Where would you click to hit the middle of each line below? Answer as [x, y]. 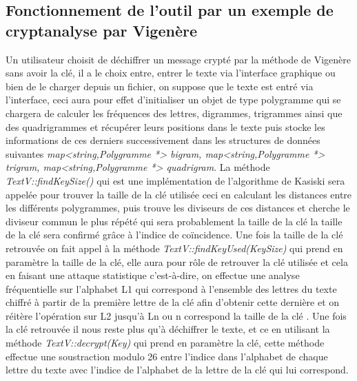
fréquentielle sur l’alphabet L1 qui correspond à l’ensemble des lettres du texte [171, 288]
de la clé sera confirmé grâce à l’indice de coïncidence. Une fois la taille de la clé [174, 235]
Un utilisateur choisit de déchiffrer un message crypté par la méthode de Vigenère [178, 59]
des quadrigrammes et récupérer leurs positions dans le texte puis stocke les [165, 126]
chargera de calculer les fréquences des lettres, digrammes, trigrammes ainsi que [174, 113]
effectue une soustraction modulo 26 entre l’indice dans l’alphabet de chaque [167, 356]
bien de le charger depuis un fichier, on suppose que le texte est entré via [160, 86]
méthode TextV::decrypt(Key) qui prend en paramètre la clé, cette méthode [165, 343]
